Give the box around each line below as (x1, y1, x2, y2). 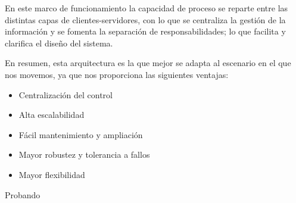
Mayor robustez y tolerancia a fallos (18, 148, 150, 161)
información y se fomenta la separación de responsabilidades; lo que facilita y (5, 25, 286, 38)
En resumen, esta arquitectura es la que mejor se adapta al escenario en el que (5, 57, 291, 69)
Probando (5, 188, 40, 201)
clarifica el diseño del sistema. (5, 36, 113, 49)
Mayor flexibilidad (18, 168, 85, 180)
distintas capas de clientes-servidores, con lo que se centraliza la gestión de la (5, 13, 286, 26)
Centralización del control (18, 88, 113, 101)
